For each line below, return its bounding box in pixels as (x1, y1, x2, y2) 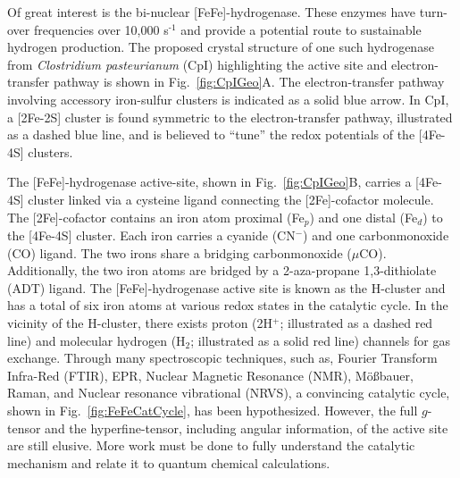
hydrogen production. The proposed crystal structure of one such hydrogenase (7, 38, 434, 56)
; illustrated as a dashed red (280, 313, 433, 331)
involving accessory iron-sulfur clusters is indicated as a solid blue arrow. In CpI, (7, 89, 449, 108)
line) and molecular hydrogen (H (7, 331, 186, 349)
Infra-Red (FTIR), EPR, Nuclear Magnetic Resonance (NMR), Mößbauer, (7, 365, 414, 384)
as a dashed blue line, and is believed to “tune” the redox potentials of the (7, 125, 415, 144)
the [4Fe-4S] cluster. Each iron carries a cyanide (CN (7, 225, 296, 244)
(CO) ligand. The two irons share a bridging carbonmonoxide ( (7, 243, 352, 262)
